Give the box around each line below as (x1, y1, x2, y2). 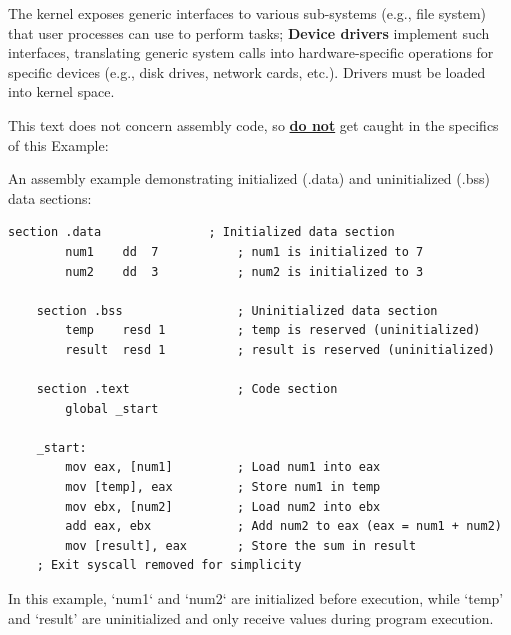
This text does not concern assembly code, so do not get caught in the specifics (8, 114, 499, 135)
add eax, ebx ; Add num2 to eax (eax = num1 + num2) (65, 519, 502, 534)
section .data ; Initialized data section (8, 225, 395, 240)
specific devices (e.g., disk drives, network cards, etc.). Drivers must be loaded (8, 61, 486, 82)
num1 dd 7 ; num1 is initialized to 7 (65, 244, 424, 259)
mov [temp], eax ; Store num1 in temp (65, 480, 381, 495)
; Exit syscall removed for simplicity (36, 558, 302, 573)
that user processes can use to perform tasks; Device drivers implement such (8, 22, 490, 43)
